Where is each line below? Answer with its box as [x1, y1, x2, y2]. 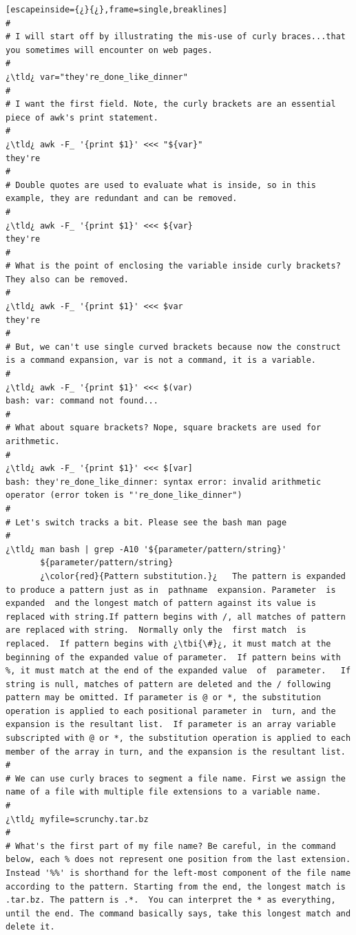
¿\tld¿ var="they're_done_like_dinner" [6, 72, 188, 82]
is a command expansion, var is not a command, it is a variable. [6, 355, 317, 366]
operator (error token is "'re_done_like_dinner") [6, 490, 242, 501]
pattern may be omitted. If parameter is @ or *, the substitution [6, 693, 322, 703]
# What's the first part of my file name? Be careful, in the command [6, 841, 336, 851]
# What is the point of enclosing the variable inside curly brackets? [6, 261, 341, 271]
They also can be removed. [6, 274, 129, 284]
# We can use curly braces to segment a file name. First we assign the [6, 773, 346, 784]
